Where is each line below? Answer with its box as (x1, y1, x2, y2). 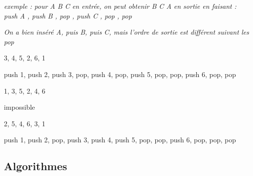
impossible (4, 102, 35, 112)
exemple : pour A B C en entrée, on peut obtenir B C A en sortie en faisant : (4, 1, 237, 11)
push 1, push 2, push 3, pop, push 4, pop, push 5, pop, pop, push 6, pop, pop (4, 69, 236, 79)
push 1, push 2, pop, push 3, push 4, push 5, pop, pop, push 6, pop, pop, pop (4, 135, 236, 145)
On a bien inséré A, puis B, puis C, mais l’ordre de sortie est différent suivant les (4, 27, 249, 37)
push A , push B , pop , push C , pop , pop (4, 10, 132, 20)
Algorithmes (4, 158, 67, 174)
